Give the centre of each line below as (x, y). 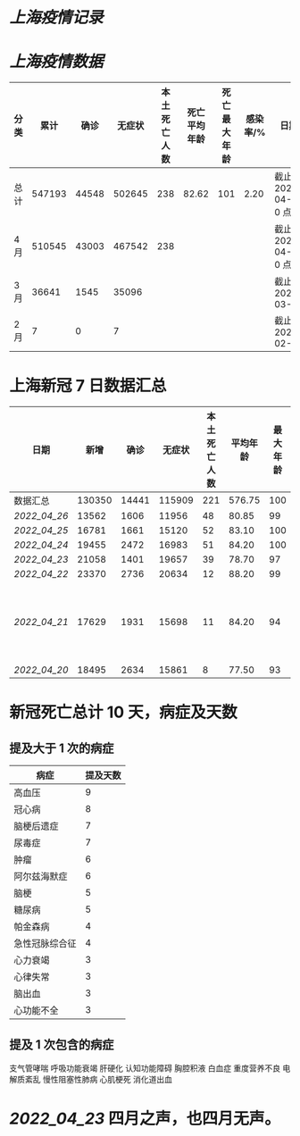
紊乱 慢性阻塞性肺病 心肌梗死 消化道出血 (98, 1079)
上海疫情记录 (57, 17)
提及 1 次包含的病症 (62, 1045)
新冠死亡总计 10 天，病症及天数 (124, 712)
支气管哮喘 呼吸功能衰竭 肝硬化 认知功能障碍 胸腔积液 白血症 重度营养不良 (145, 1068)
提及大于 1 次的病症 (62, 748)
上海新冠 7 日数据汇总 (88, 386)
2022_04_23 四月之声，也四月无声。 (145, 1119)
